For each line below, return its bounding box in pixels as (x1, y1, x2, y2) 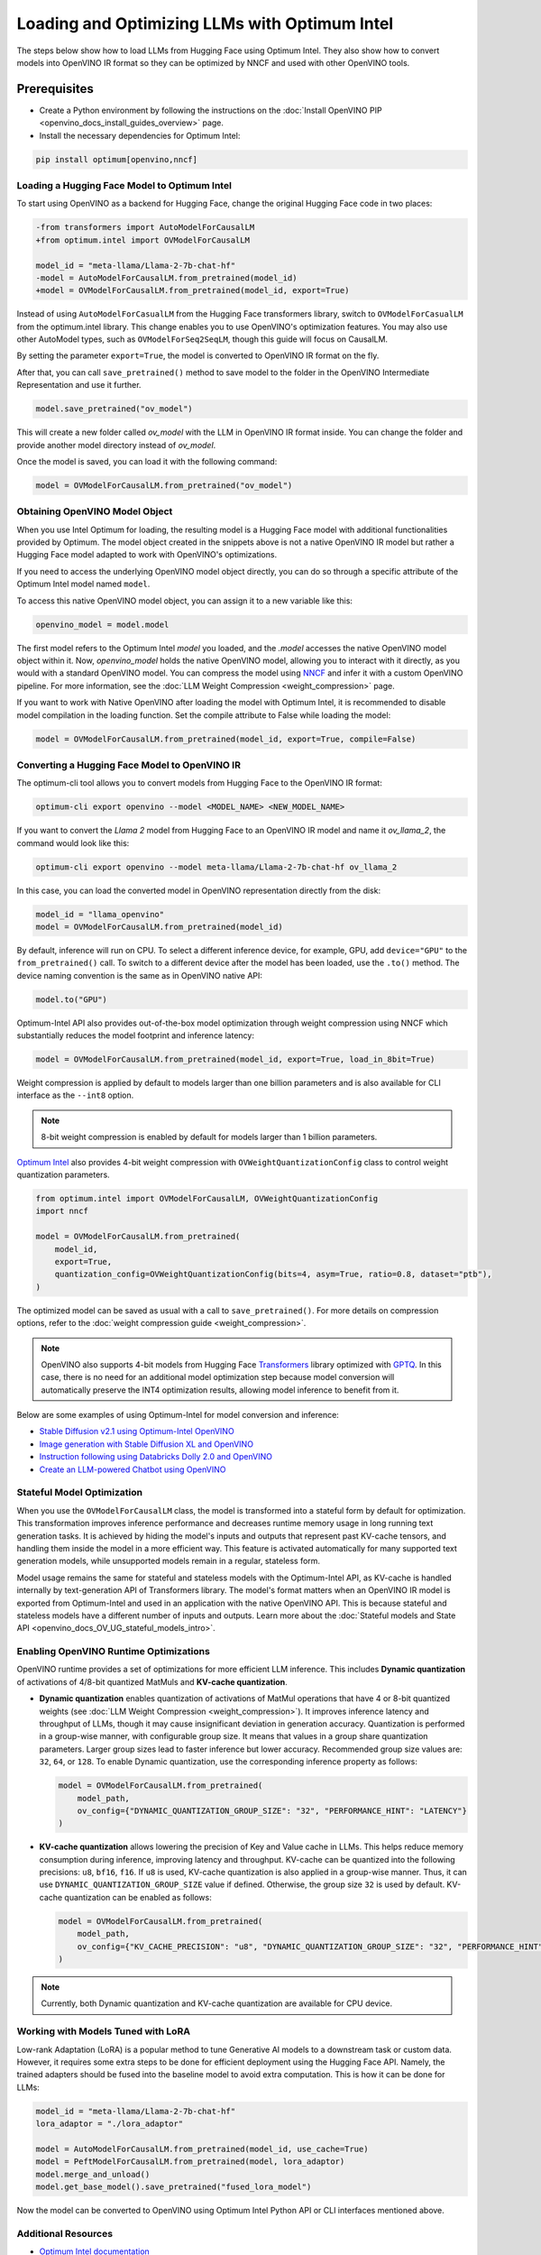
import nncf (35, 1206, 89, 1217)
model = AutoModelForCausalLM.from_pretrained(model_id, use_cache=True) (35, 2143, 369, 2154)
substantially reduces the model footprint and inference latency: (16, 1030, 254, 1041)
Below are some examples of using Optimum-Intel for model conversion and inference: (16, 1410, 340, 1421)
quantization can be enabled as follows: (64, 1891, 212, 1902)
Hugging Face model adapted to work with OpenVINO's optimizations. (16, 549, 278, 560)
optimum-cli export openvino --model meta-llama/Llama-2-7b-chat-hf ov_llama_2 (35, 861, 398, 872)
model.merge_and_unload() (35, 2169, 151, 2179)
